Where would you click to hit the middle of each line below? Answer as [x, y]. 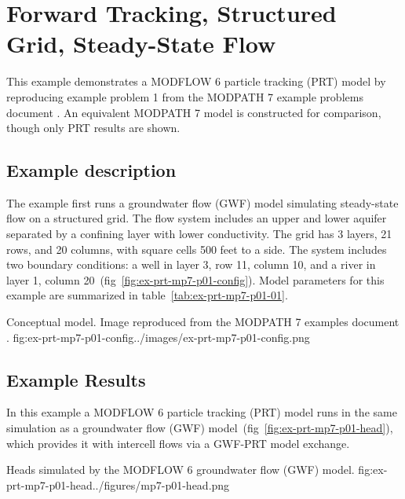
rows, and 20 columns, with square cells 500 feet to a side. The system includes [197, 249]
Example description [91, 170]
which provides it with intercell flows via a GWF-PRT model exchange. [178, 443]
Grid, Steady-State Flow [141, 44]
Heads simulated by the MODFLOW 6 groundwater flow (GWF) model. [181, 470]
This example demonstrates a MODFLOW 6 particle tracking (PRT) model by [196, 81]
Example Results [76, 379]
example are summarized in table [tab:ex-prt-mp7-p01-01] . [147, 295]
